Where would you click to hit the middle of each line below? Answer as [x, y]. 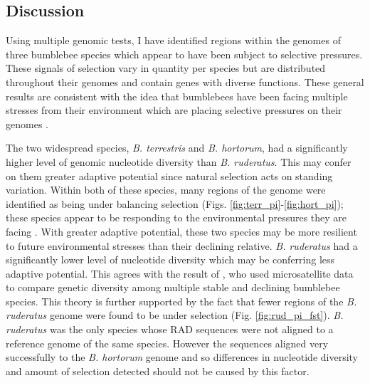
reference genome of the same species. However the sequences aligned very [167, 343]
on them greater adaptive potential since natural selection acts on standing [169, 175]
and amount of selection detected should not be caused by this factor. [158, 371]
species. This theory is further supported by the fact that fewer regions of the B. [181, 301]
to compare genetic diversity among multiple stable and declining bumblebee [173, 287]
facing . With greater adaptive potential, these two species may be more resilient [181, 231]
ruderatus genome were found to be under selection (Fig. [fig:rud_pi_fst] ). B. [175, 315]
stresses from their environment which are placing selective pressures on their [174, 110]
